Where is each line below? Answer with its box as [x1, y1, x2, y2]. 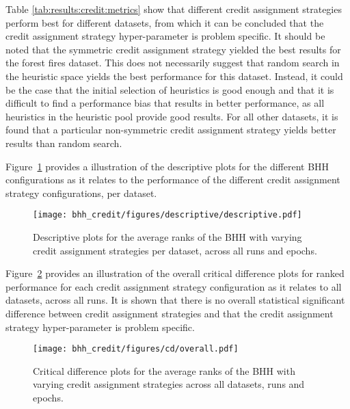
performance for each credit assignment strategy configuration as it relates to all [5, 279, 342, 293]
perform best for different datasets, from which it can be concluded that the [5, 15, 324, 29]
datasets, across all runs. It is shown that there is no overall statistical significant [5, 293, 345, 307]
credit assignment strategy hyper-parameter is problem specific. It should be [5, 29, 325, 43]
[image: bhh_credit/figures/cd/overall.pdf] [33, 344, 239, 354]
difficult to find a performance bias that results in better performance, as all [5, 96, 325, 110]
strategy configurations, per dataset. [5, 185, 157, 200]
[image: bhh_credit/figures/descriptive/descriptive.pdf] [33, 210, 302, 220]
